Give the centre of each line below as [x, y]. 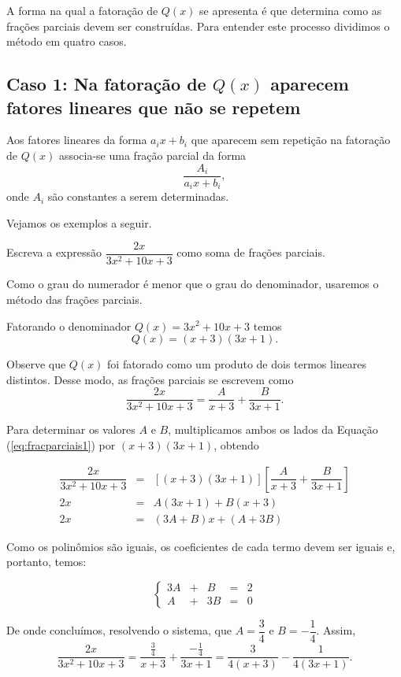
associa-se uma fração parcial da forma [152, 155]
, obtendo [236, 444]
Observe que [36, 364]
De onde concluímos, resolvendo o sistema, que [119, 630]
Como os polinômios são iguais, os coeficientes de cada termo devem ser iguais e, [201, 546]
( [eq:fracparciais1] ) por [61, 444]
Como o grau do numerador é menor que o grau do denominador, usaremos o [193, 284]
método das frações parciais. [74, 299]
